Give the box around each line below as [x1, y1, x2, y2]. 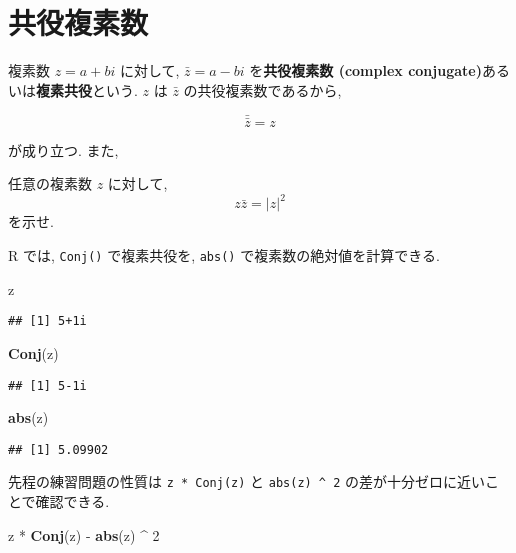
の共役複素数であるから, [183, 79, 342, 100]
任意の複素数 [8, 173, 92, 194]
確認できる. [35, 491, 110, 512]
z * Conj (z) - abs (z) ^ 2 [8, 524, 160, 545]
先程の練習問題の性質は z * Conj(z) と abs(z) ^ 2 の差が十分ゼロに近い [8, 471, 486, 492]
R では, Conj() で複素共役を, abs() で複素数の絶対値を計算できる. [8, 245, 440, 266]
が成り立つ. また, [8, 139, 119, 160]
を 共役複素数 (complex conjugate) [249, 60, 482, 81]
